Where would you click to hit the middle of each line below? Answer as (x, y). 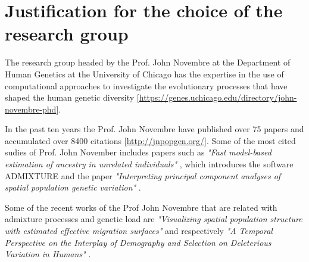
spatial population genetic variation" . (73, 187)
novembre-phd (31, 109)
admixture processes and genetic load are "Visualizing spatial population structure (154, 219)
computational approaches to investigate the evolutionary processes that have (146, 85)
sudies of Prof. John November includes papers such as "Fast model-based (138, 152)
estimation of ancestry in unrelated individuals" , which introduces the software (149, 164)
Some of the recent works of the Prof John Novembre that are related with (141, 207)
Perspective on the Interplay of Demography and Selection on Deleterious (138, 242)
